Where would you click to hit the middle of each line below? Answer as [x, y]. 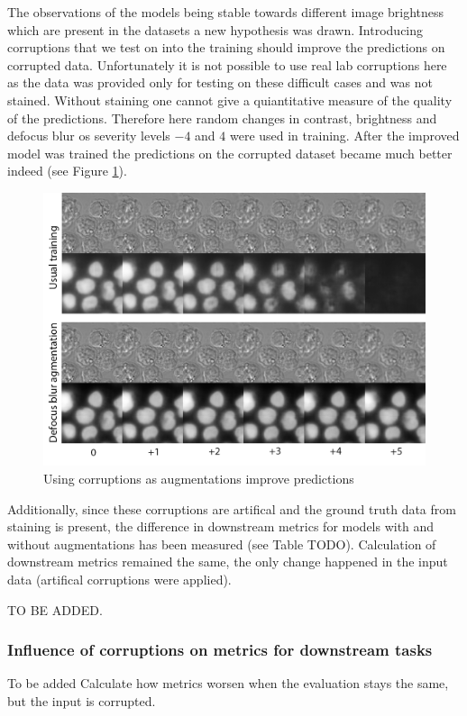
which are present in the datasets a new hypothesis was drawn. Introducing [215, 29]
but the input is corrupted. [82, 701]
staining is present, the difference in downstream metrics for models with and [221, 526]
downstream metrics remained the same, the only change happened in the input [228, 562]
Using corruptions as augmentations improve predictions [199, 479]
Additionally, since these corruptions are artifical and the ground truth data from [232, 508]
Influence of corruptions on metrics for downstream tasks [220, 650]
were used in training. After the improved [344, 136]
